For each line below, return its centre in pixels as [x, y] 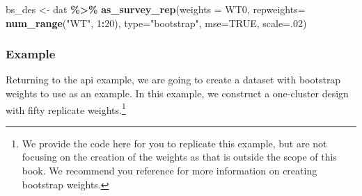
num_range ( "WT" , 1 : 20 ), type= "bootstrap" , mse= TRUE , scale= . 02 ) [156, 23]
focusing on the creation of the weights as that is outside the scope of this [179, 157]
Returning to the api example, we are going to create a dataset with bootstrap [173, 80]
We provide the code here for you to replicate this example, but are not [174, 143]
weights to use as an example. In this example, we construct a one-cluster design [177, 93]
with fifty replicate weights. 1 [66, 108]
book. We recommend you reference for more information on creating [170, 171]
